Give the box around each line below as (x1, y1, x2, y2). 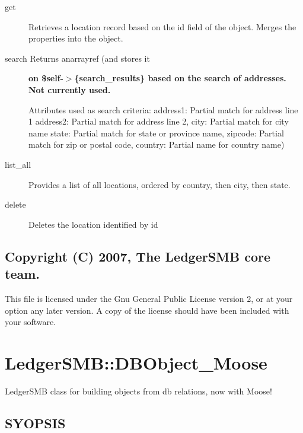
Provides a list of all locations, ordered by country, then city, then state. (28, 178, 291, 190)
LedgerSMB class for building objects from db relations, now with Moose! (5, 384, 272, 397)
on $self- (28, 72, 63, 84)
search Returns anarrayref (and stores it (5, 52, 150, 64)
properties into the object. (28, 32, 123, 44)
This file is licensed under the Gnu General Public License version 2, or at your (5, 292, 293, 304)
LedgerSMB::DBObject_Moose (5, 350, 267, 374)
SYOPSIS (5, 413, 66, 432)
